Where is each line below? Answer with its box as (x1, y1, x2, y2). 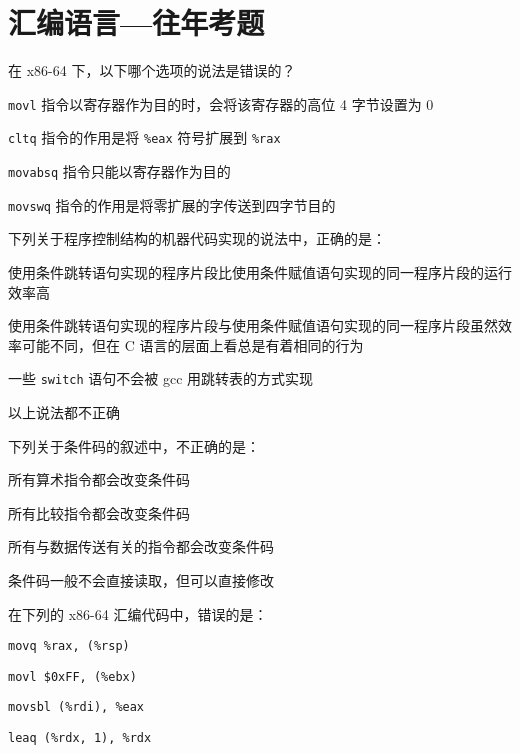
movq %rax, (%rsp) (8, 639, 130, 654)
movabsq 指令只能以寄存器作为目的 (8, 161, 231, 182)
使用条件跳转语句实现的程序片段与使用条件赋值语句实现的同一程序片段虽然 (8, 315, 498, 336)
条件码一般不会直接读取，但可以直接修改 (8, 569, 274, 590)
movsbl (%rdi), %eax (8, 700, 145, 715)
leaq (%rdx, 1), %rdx (8, 731, 152, 746)
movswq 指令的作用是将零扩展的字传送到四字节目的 (8, 194, 336, 215)
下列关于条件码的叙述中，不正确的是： (8, 435, 260, 456)
